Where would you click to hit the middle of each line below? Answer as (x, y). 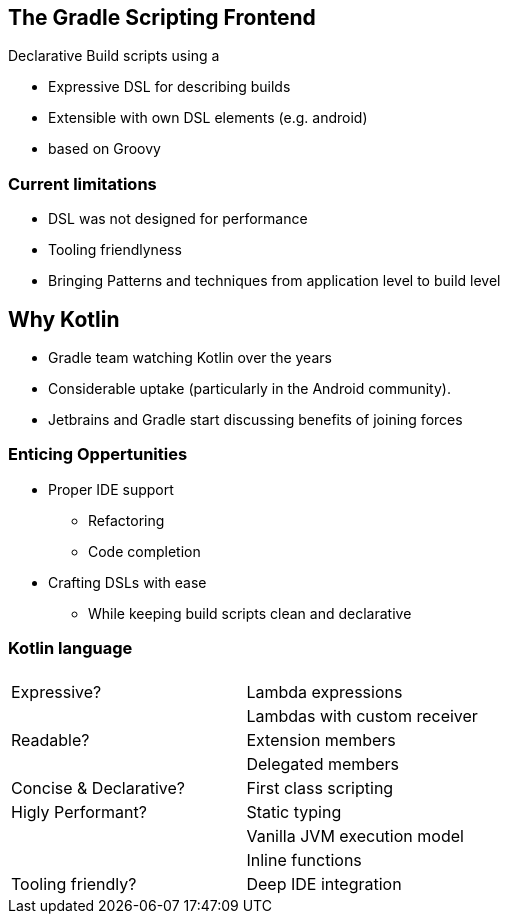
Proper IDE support (111, 489)
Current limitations (82, 183)
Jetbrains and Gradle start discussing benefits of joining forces (255, 420)
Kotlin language (70, 648)
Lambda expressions (324, 691)
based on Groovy (104, 149)
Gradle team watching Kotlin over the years (190, 358)
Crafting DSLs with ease (127, 582)
